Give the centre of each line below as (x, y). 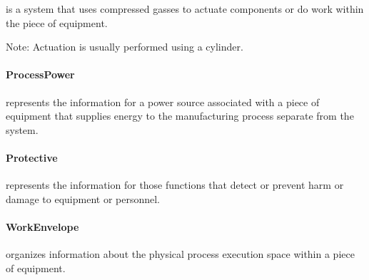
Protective (32, 157)
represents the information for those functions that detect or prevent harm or (175, 185)
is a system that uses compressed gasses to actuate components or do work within (185, 9)
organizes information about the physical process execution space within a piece (180, 254)
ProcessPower (40, 74)
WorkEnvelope (42, 226)
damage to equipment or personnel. (83, 198)
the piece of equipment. (57, 22)
